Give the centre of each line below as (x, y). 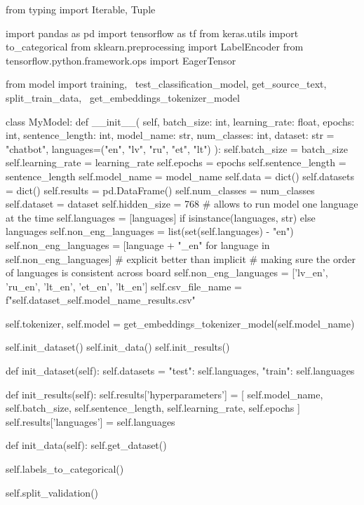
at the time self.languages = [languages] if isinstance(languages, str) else (161, 217)
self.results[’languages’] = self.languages (90, 421)
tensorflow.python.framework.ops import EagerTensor (121, 60)
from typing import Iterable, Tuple (81, 9)
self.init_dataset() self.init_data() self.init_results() (118, 347)
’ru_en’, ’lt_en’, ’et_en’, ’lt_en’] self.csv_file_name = (124, 286)
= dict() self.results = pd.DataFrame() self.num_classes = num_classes (160, 190)
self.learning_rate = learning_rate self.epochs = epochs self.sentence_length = (176, 162)
